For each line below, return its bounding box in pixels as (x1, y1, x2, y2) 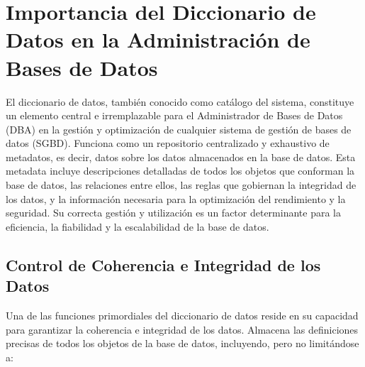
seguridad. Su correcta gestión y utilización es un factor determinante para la (6, 205, 341, 220)
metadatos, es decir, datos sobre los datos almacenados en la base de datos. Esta (6, 149, 356, 164)
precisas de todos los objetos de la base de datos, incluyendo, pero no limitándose (6, 336, 359, 351)
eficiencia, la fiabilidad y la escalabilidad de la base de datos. (6, 219, 269, 234)
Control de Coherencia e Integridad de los (6, 253, 321, 275)
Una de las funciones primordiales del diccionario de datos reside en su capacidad (6, 308, 359, 323)
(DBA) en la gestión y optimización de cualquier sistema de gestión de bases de (6, 121, 352, 136)
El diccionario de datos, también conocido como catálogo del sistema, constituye (6, 94, 354, 109)
